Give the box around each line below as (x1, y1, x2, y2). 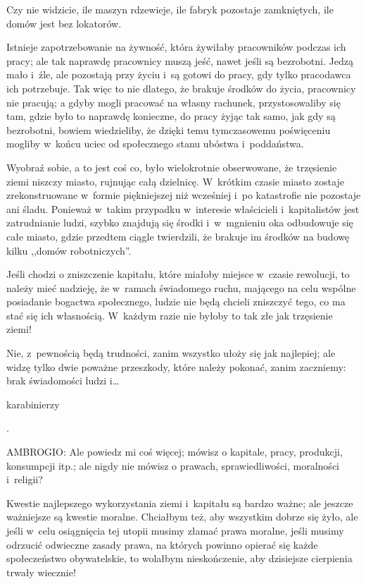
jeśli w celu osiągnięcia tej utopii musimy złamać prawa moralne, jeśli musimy (6, 523, 344, 537)
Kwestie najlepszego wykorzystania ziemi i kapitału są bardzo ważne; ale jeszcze (6, 495, 353, 510)
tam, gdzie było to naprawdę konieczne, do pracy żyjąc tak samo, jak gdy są (6, 109, 336, 123)
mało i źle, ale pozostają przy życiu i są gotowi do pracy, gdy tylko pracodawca (6, 67, 351, 82)
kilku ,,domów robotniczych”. (6, 243, 132, 257)
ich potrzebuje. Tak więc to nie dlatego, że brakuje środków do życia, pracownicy (6, 80, 356, 95)
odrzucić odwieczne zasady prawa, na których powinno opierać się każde (6, 537, 318, 552)
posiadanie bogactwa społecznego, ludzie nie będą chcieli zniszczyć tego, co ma (6, 294, 346, 309)
